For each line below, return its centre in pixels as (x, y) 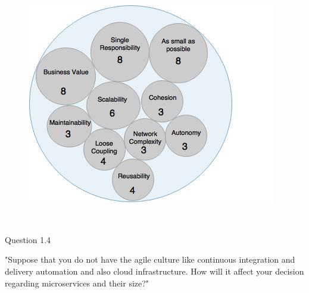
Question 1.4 (28, 239)
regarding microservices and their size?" (77, 283)
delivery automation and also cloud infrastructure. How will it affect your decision (154, 271)
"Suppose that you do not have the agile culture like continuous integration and (150, 259)
